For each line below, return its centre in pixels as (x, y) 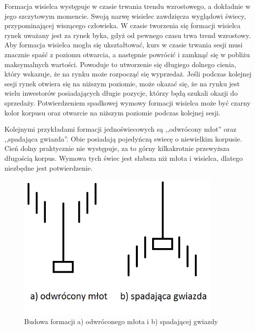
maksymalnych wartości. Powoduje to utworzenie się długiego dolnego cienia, (120, 64)
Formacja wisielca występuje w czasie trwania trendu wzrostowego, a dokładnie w (127, 6)
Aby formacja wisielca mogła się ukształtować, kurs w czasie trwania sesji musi (124, 45)
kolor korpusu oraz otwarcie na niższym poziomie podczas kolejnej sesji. (112, 112)
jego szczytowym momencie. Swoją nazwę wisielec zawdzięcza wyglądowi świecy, (125, 16)
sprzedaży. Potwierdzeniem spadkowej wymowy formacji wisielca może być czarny (127, 102)
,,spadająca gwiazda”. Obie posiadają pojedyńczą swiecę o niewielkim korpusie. (123, 138)
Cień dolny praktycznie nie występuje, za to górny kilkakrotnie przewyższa (117, 148)
